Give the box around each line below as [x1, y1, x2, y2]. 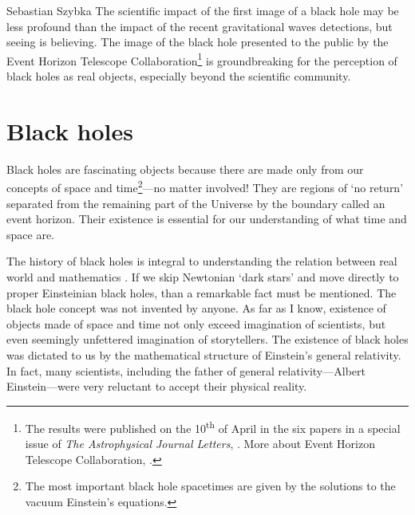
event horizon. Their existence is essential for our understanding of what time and [6, 210, 407, 227]
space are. [6, 226, 54, 242]
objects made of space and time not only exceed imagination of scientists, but [6, 315, 386, 332]
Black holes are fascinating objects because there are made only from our [6, 160, 364, 177]
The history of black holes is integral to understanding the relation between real [6, 253, 397, 269]
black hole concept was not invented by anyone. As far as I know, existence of [6, 300, 386, 316]
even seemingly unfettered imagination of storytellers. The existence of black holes [6, 331, 409, 348]
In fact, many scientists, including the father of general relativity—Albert [6, 362, 366, 379]
